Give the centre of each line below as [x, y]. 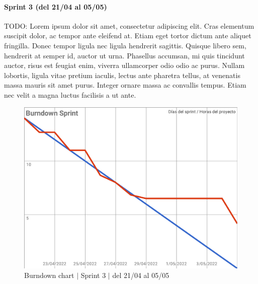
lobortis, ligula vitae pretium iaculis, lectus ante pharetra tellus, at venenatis [122, 75]
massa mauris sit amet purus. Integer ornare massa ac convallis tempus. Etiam [125, 85]
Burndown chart [49, 275]
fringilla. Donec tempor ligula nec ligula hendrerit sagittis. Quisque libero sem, [125, 45]
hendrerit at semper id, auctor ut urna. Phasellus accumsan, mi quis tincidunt [124, 55]
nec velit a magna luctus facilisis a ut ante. [70, 94]
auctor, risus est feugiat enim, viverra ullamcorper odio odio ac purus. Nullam [124, 65]
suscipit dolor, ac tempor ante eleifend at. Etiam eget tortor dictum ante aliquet [128, 35]
